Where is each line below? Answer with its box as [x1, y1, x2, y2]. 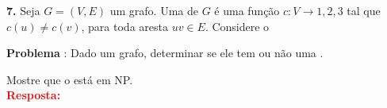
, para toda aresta [81, 17, 168, 34]
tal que [347, 2, 381, 18]
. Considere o [205, 17, 270, 34]
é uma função [214, 2, 280, 18]
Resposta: [6, 87, 61, 103]
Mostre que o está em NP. [6, 71, 133, 87]
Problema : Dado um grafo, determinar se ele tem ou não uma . [6, 44, 324, 61]
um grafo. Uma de [109, 2, 198, 18]
